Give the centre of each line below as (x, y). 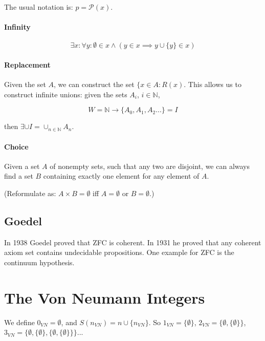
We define (19, 322)
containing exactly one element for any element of (121, 176)
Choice (16, 146)
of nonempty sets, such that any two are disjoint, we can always (150, 166)
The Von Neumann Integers (105, 297)
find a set (19, 176)
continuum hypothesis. (39, 262)
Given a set (22, 166)
